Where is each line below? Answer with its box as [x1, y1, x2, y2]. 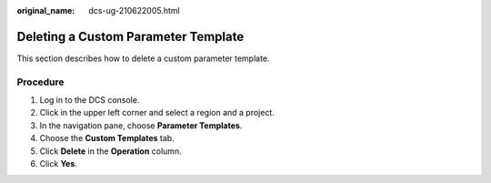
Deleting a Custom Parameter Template [16, 28, 245, 45]
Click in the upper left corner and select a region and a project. [39, 107, 275, 118]
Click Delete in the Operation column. [39, 146, 182, 157]
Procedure [16, 76, 65, 88]
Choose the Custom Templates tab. [39, 133, 175, 144]
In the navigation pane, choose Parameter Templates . [39, 119, 243, 131]
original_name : [16, 5, 75, 15]
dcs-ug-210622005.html [88, 5, 181, 15]
